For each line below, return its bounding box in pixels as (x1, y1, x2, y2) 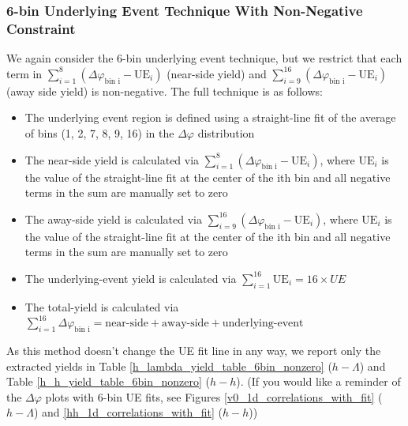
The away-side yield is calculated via (24, 210, 202, 227)
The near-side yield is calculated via (24, 151, 200, 168)
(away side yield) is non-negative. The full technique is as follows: (6, 82, 323, 99)
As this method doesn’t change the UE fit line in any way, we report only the (6, 342, 381, 359)
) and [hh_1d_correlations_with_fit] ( (33, 404, 223, 420)
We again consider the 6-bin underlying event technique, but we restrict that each (6, 50, 402, 66)
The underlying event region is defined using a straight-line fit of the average (24, 109, 396, 126)
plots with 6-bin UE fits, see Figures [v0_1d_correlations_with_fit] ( (45, 388, 383, 405)
